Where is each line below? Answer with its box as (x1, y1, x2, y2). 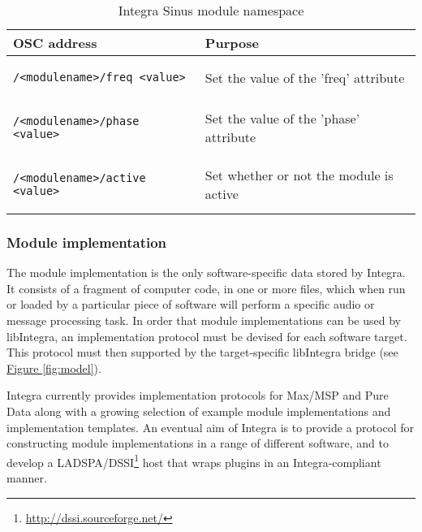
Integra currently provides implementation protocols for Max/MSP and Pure (6, 387, 389, 404)
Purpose (205, 33, 259, 52)
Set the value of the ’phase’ (205, 109, 360, 128)
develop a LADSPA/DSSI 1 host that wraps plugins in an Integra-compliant (6, 451, 381, 470)
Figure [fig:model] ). (6, 359, 101, 376)
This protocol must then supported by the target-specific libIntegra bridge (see (6, 344, 398, 361)
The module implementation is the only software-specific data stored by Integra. (6, 264, 406, 281)
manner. (6, 469, 47, 486)
